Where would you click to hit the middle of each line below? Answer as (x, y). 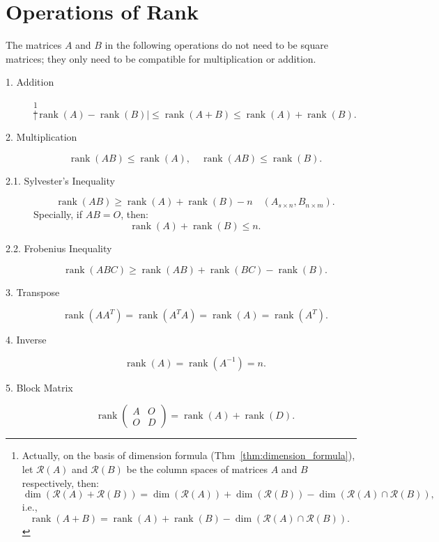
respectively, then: (60, 482)
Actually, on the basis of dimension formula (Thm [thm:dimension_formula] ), (188, 455)
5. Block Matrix (39, 387)
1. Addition (30, 82)
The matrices (34, 45)
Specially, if (58, 214)
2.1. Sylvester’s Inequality (60, 180)
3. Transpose (33, 292)
